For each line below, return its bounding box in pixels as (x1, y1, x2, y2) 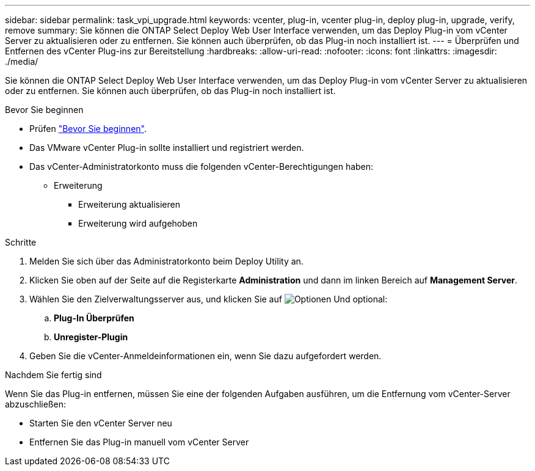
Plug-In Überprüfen (54, 313, 134, 323)
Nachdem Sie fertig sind (5, 370, 102, 380)
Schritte (5, 237, 37, 247)
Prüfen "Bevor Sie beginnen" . (29, 123, 147, 134)
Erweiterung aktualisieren (78, 199, 180, 210)
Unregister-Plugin (54, 332, 128, 342)
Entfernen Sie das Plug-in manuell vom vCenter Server (29, 437, 249, 447)
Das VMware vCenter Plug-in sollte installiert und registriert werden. (29, 142, 304, 153)
